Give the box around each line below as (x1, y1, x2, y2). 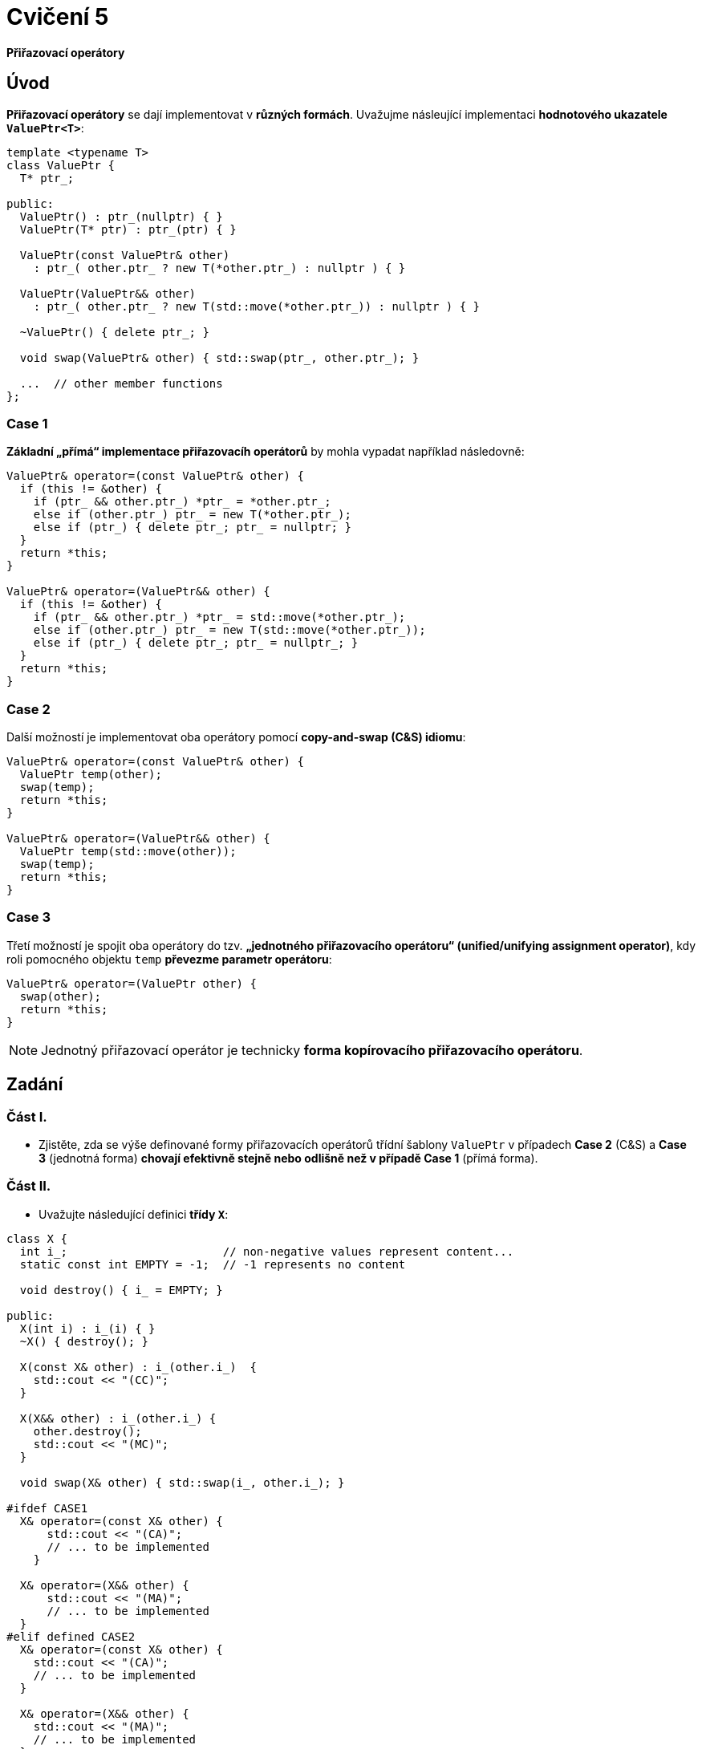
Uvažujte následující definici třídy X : (39, 1207, 229, 1221)
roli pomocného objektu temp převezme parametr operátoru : (6, 952, 332, 966)
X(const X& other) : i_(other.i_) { (19, 1360, 257, 1374)
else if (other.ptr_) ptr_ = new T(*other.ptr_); (33, 508, 351, 521)
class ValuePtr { (6, 158, 115, 172)
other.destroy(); (33, 1424, 142, 1438)
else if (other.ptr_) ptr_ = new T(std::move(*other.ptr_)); (33, 623, 426, 637)
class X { (6, 1232, 67, 1245)
